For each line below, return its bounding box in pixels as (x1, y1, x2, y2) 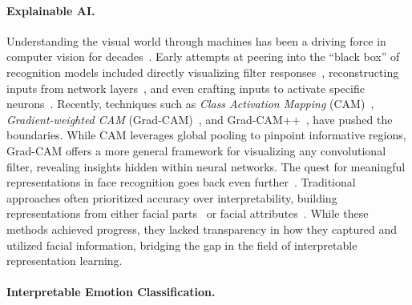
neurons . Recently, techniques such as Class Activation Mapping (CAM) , (6, 95, 374, 112)
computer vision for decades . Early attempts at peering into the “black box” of (6, 48, 400, 65)
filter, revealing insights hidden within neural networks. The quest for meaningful (6, 158, 406, 175)
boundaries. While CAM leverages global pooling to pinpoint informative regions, (6, 126, 406, 143)
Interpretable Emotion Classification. (6, 283, 216, 300)
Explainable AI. (6, 2, 95, 18)
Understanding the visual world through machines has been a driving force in (6, 32, 386, 49)
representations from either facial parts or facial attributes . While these (6, 205, 369, 222)
